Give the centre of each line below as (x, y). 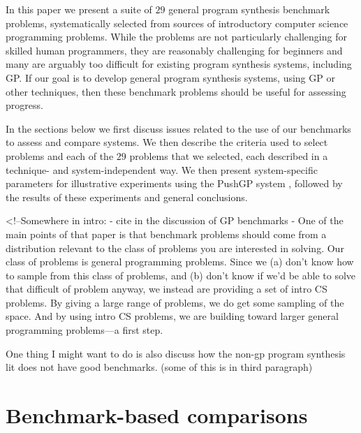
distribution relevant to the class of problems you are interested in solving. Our (175, 248)
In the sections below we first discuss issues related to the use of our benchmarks (178, 128)
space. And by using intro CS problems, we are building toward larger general (172, 316)
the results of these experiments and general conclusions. (127, 197)
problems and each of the (60, 155)
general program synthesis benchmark (249, 9)
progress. (24, 105)
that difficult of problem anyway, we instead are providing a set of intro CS (167, 289)
